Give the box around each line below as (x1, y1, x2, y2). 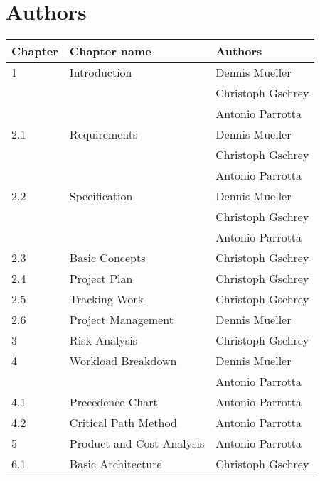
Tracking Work (69, 291, 144, 308)
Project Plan (69, 270, 133, 287)
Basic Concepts (69, 249, 146, 266)
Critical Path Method (69, 414, 177, 431)
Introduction (69, 64, 132, 81)
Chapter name (69, 43, 151, 60)
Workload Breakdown (69, 352, 177, 369)
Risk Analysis (69, 332, 138, 349)
